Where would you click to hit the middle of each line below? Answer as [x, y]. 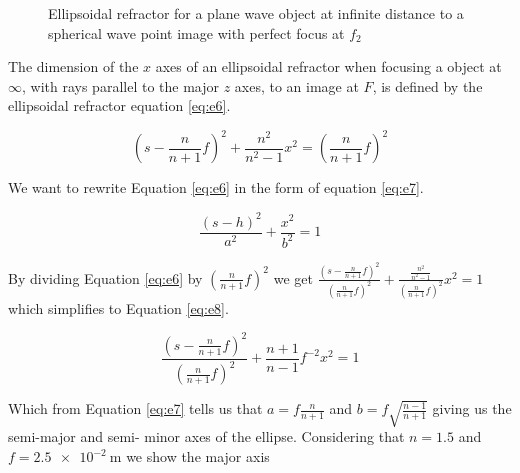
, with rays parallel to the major [120, 85]
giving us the [472, 408]
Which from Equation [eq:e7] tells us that [135, 408]
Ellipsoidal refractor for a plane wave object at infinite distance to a [256, 13]
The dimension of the [73, 66]
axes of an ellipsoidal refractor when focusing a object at [328, 66]
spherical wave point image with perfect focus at [196, 32]
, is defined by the [427, 85]
